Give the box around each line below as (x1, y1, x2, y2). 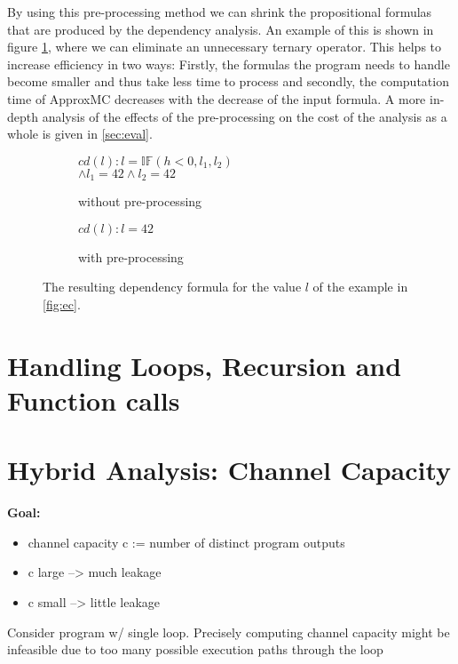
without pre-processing (78, 192, 202, 211)
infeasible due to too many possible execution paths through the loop (7, 640, 383, 659)
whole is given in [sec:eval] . (7, 124, 153, 143)
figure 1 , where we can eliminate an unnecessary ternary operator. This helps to (7, 37, 442, 56)
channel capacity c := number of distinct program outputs (28, 532, 345, 551)
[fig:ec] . (43, 294, 81, 313)
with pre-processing (78, 247, 184, 266)
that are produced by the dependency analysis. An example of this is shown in (7, 20, 434, 38)
